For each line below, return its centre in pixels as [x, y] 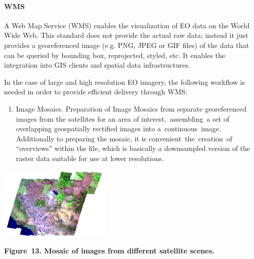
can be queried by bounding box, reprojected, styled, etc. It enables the [115, 55]
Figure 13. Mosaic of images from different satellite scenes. [109, 251]
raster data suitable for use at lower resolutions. [90, 158]
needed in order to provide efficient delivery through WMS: [96, 92]
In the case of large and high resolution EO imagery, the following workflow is [124, 82]
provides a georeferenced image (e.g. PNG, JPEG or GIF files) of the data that [126, 45]
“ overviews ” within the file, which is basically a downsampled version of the [133, 148]
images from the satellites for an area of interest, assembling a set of [122, 118]
